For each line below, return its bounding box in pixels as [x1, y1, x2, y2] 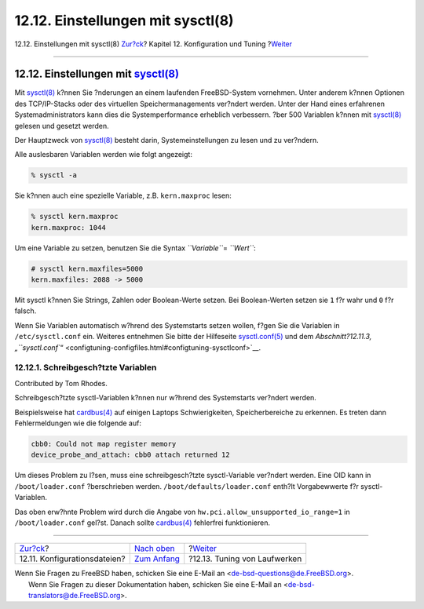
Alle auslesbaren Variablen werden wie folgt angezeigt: [14, 150, 192, 159]
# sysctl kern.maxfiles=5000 [31, 264, 144, 273]
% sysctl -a [31, 171, 78, 180]
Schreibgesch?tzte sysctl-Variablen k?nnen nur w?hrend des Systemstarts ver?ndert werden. [14, 393, 317, 403]
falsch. [14, 306, 37, 315]
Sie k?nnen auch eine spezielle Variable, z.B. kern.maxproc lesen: [14, 191, 232, 200]
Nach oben [133, 543, 175, 554]
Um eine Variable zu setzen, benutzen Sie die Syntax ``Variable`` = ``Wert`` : [14, 243, 257, 253]
